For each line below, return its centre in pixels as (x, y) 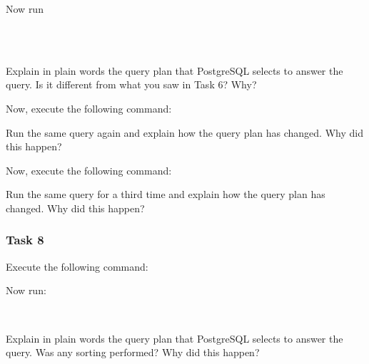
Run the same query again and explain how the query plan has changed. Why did (184, 132)
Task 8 (25, 240)
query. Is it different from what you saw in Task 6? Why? (131, 84)
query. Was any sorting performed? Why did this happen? (133, 352)
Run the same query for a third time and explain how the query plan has (166, 194)
